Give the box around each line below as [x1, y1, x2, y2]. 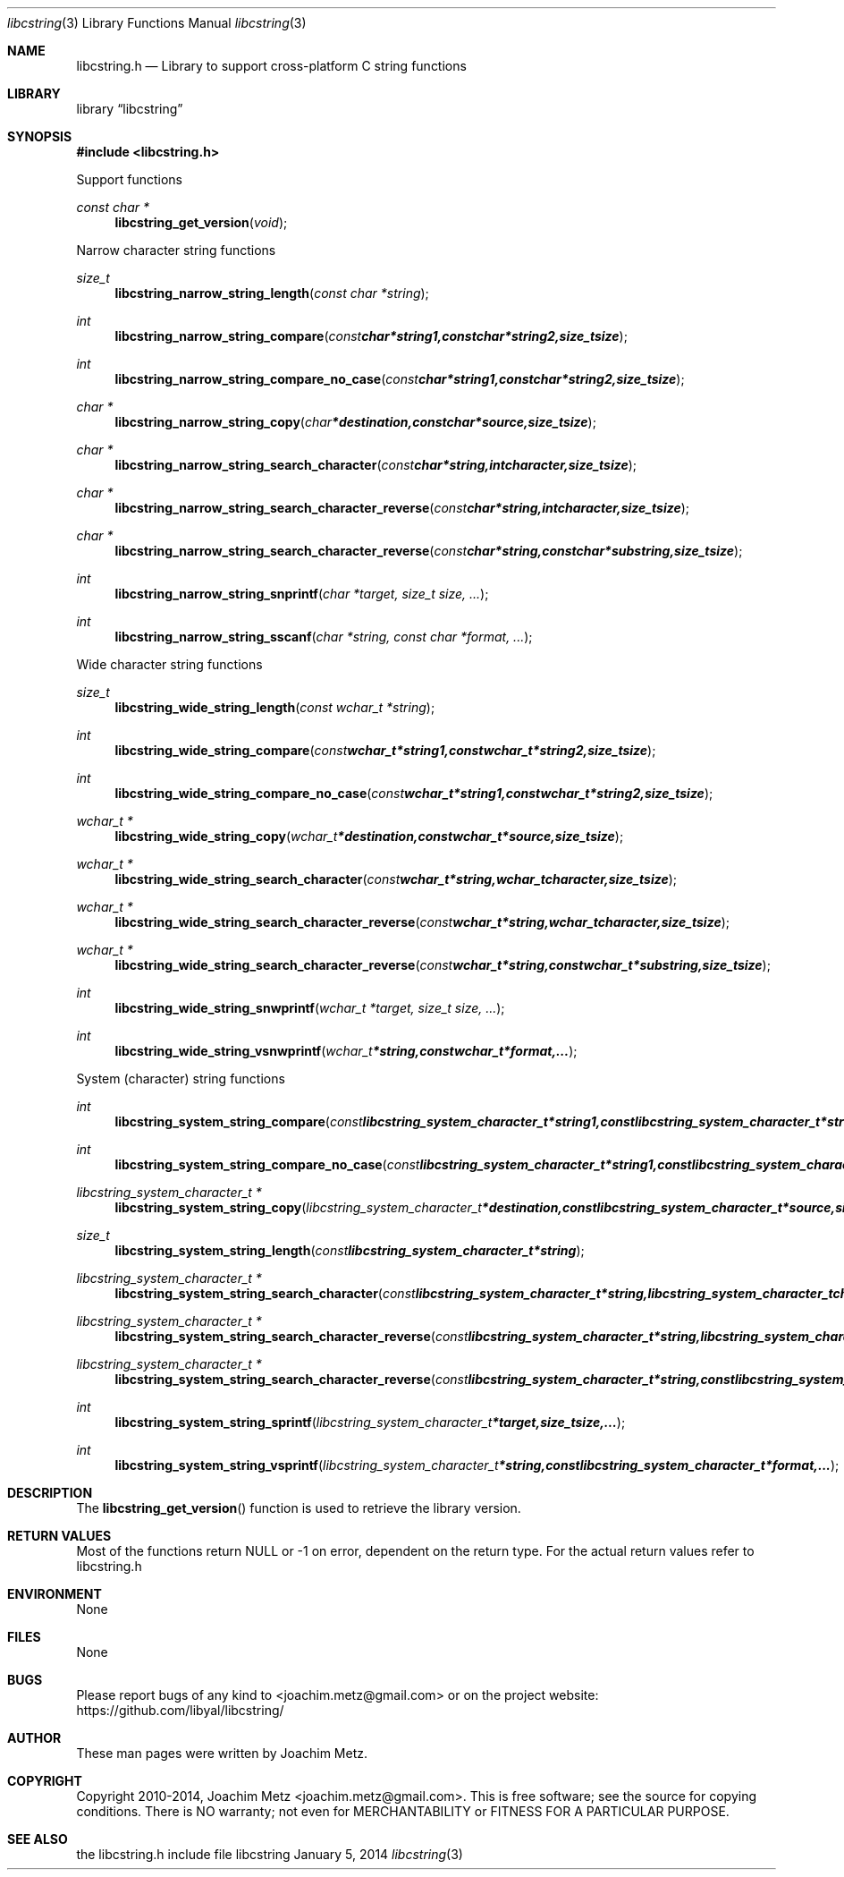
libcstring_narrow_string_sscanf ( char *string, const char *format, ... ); [114, 629, 533, 644]
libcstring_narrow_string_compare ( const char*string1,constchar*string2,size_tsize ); [114, 328, 628, 344]
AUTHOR [7, 1730, 62, 1745]
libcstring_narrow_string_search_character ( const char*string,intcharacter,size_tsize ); [114, 457, 637, 472]
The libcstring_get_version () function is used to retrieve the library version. [76, 1500, 521, 1516]
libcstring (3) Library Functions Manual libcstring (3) [7, 15, 307, 30]
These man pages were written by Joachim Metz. [76, 1745, 367, 1761]
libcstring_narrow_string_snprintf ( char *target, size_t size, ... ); [114, 586, 489, 601]
